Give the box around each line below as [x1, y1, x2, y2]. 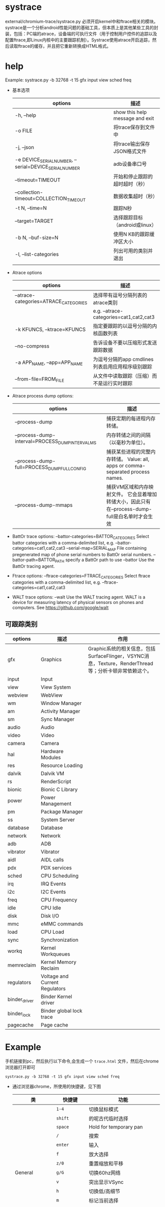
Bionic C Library [41, 786, 78, 793]
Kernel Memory [41, 958, 77, 965]
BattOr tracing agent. [12, 563, 55, 569]
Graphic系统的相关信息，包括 [88, 645, 156, 652]
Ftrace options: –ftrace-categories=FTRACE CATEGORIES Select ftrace [12, 572, 151, 580]
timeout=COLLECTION [14, 195, 67, 202]
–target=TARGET [14, 217, 54, 224]
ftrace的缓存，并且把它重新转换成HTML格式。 [18, 43, 111, 49]
